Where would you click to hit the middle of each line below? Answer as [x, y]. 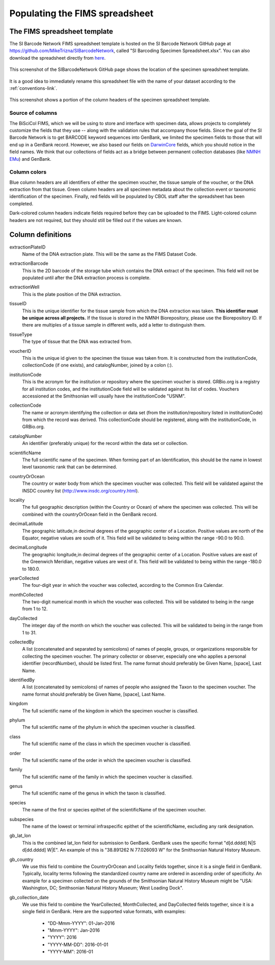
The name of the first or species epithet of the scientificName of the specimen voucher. [114, 810]
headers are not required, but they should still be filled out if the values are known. [96, 220]
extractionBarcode [29, 263]
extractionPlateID [28, 247]
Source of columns [33, 113]
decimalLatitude [26, 524]
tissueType [21, 334]
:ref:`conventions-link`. [33, 88]
